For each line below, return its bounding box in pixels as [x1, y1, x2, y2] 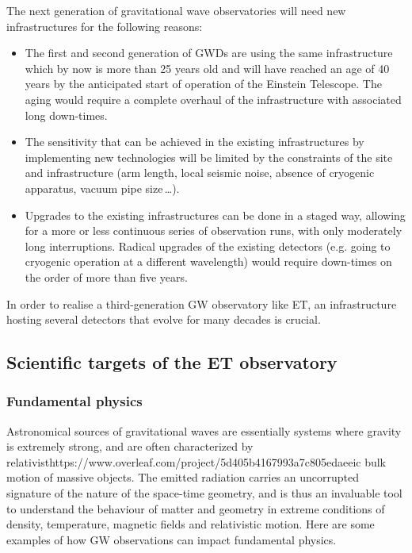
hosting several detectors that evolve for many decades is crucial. [6, 311, 321, 328]
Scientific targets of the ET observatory [6, 350, 338, 374]
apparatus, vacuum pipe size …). [25, 179, 180, 196]
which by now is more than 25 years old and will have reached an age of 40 [25, 60, 390, 76]
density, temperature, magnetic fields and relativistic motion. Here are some [6, 516, 375, 532]
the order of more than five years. [25, 268, 188, 285]
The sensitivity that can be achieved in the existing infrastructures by [25, 133, 364, 150]
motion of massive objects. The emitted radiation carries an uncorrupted [6, 469, 360, 486]
